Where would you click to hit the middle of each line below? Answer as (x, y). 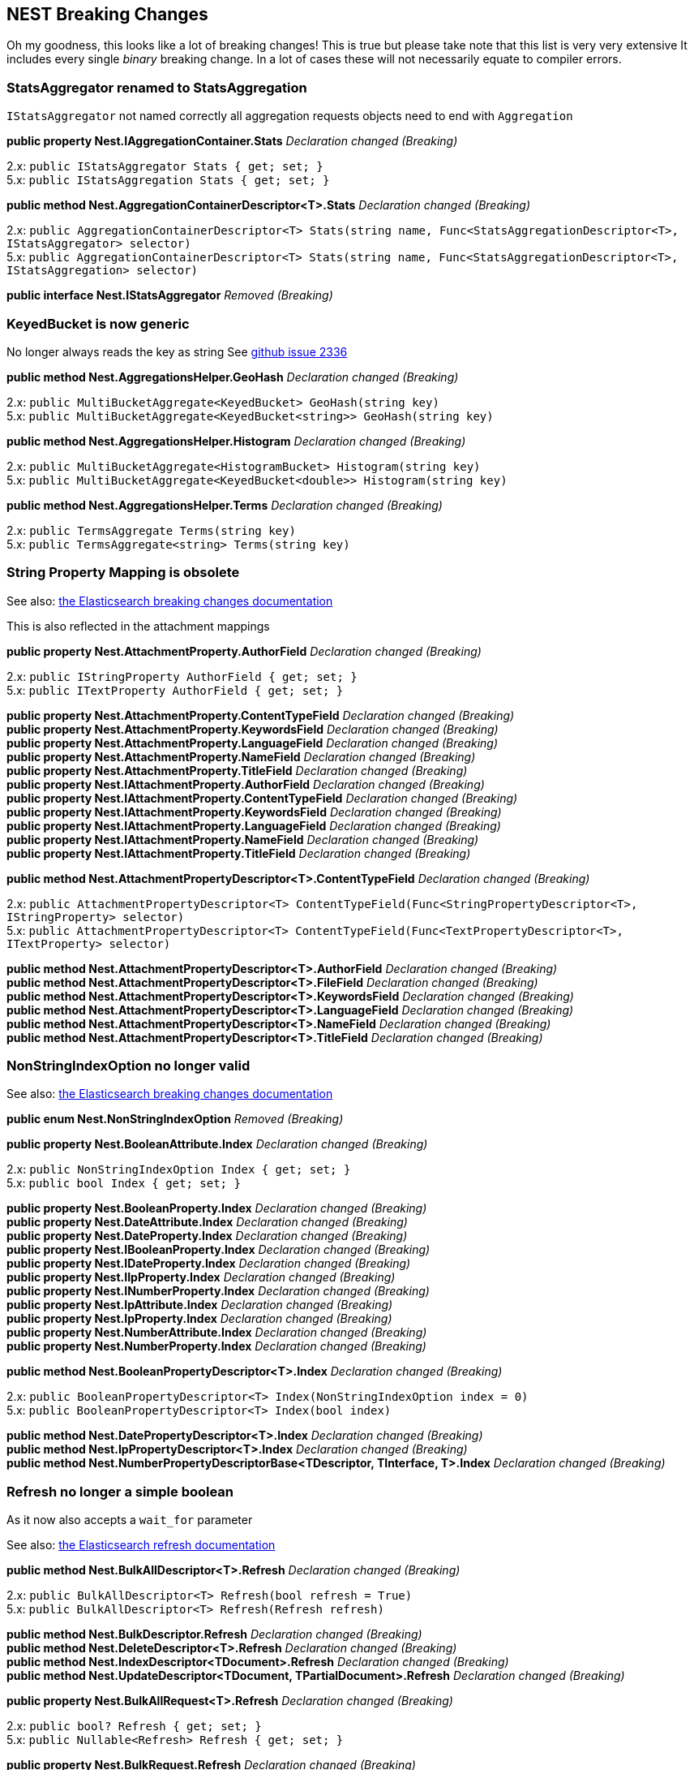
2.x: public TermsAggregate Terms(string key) (151, 530)
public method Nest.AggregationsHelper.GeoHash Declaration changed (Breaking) (233, 377)
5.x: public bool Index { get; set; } (124, 1183)
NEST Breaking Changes (107, 14)
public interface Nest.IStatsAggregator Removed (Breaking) (170, 295)
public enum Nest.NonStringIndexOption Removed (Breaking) (175, 1119)
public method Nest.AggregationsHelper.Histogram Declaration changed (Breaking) (236, 441)
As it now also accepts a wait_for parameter (130, 1520)
